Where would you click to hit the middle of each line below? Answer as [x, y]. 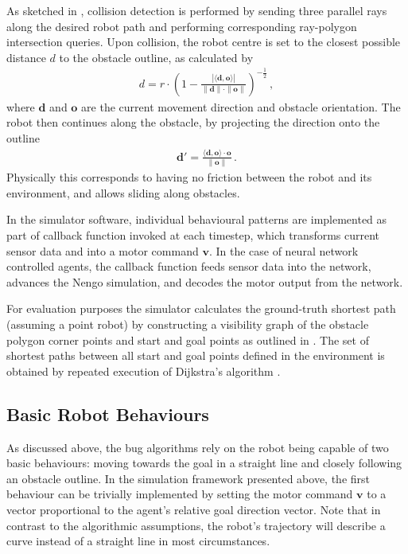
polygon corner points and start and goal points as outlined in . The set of [188, 339]
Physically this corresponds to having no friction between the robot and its [189, 177]
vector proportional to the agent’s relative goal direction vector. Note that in [194, 509]
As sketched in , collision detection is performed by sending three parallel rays [197, 10]
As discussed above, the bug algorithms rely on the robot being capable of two [198, 447]
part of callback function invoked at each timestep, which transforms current [193, 234]
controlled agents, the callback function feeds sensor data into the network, [189, 266]
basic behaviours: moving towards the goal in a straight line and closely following [204, 463]
